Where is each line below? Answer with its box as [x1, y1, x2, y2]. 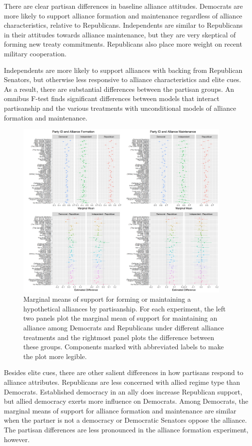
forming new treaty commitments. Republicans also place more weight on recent [4, 39, 242, 49]
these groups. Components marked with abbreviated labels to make [23, 342, 224, 352]
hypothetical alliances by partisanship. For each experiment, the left [23, 303, 226, 313]
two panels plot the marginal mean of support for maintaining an [23, 313, 218, 323]
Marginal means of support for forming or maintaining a [23, 294, 191, 304]
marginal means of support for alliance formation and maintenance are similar [4, 405, 236, 415]
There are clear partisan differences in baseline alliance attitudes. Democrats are [4, 1, 243, 11]
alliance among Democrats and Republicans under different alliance [23, 323, 224, 333]
